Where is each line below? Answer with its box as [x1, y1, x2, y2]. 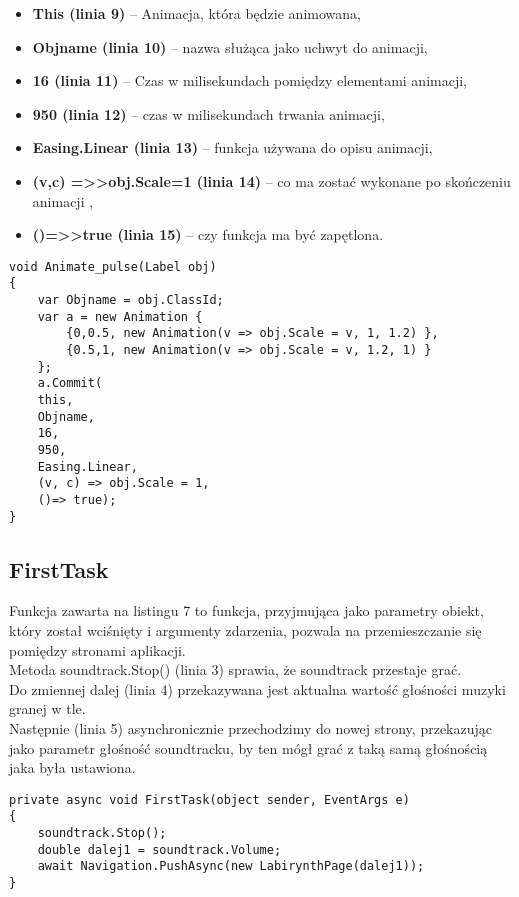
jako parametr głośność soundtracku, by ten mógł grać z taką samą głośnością [9, 737, 488, 758]
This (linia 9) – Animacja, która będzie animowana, [32, 3, 361, 23]
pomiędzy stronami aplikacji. [9, 639, 186, 660]
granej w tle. [9, 698, 86, 719]
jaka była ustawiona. [9, 757, 136, 778]
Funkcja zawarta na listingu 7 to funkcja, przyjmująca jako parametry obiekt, [9, 600, 484, 621]
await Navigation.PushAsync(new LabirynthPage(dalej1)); [37, 859, 425, 874]
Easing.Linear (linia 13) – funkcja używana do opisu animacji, [32, 137, 433, 158]
